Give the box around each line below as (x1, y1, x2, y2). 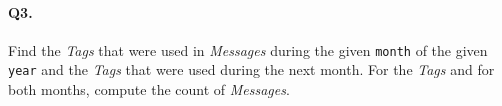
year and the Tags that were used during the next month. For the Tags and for (8, 59, 495, 80)
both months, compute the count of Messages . (8, 79, 290, 100)
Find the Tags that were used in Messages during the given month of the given (8, 39, 488, 60)
